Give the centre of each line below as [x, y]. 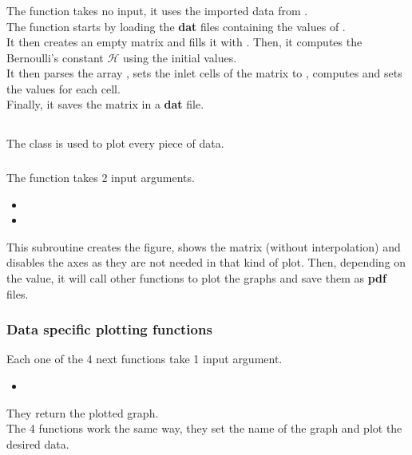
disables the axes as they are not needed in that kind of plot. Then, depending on [206, 262]
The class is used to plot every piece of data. [115, 143]
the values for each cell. [63, 88]
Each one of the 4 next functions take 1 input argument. [145, 359]
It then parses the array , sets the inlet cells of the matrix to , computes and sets [204, 73]
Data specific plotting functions [109, 329]
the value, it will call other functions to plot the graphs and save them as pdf [196, 277]
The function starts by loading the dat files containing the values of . [176, 26]
